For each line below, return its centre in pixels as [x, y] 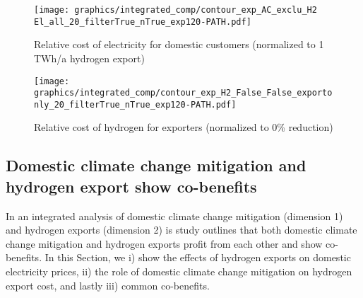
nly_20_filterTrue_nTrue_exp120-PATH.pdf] [135, 104]
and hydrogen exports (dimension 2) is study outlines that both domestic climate [181, 230]
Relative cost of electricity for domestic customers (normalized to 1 [179, 44]
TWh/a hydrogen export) [89, 58]
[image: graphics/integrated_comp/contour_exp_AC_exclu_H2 [175, 10]
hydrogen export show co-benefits [131, 186]
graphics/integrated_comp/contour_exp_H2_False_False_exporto [183, 93]
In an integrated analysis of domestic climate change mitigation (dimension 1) [174, 216]
